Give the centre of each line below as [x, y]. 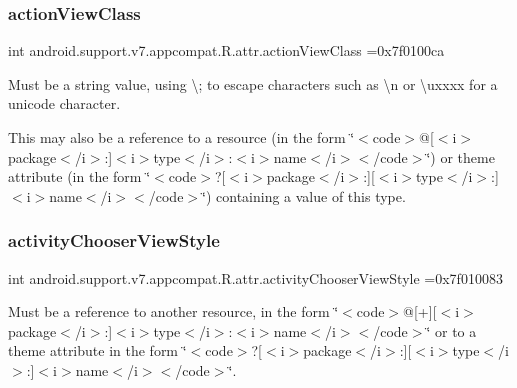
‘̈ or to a [451, 330]
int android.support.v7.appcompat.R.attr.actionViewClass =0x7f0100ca [226, 50]
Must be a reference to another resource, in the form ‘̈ [173, 311]
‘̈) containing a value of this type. [304, 195]
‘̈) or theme [460, 156]
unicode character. [64, 103]
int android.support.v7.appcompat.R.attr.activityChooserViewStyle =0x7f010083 [255, 277]
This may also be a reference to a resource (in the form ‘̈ [181, 137]
